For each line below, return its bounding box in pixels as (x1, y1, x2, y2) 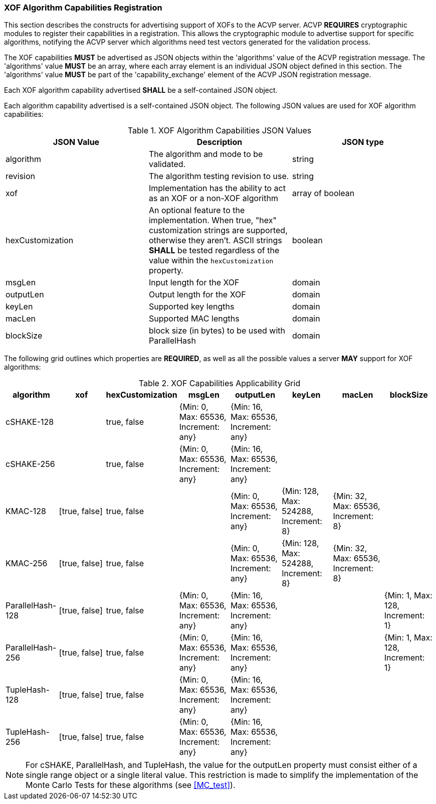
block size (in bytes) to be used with (148, 326, 285, 336)
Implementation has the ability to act (148, 183, 286, 194)
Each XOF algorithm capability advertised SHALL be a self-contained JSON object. (4, 86, 278, 95)
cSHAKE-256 (6, 459, 55, 469)
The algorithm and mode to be (148, 149, 263, 159)
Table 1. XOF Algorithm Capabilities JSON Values (127, 125, 312, 136)
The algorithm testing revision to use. (148, 171, 289, 182)
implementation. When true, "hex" (148, 215, 277, 226)
